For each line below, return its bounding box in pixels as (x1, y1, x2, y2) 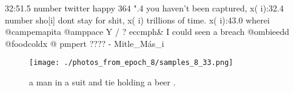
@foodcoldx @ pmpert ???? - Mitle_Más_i (5, 37, 164, 49)
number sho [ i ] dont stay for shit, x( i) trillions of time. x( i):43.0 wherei (5, 13, 270, 26)
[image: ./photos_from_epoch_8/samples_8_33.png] (29, 58, 233, 67)
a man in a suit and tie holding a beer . (29, 76, 176, 88)
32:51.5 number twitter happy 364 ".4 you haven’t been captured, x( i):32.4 (5, 2, 284, 14)
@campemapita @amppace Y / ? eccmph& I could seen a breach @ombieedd (5, 25, 290, 38)
